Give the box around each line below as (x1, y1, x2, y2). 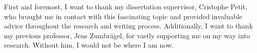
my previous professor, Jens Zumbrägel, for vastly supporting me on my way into (4, 30, 250, 40)
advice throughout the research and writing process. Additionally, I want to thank (4, 21, 253, 31)
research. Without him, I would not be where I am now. (4, 40, 174, 50)
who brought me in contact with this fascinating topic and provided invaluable (4, 11, 243, 21)
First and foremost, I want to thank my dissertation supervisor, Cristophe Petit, (4, 1, 248, 11)
